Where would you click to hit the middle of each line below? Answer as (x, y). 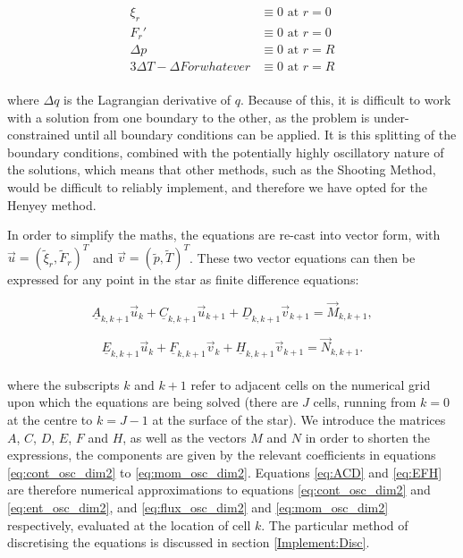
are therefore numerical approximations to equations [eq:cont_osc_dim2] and (219, 490)
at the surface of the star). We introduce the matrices (299, 420)
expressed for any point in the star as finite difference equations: (183, 279)
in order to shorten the (368, 437)
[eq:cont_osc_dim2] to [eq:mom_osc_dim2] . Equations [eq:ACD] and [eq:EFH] (225, 472)
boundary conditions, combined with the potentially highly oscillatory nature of (226, 152)
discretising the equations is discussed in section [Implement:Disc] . (189, 542)
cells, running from (365, 402)
